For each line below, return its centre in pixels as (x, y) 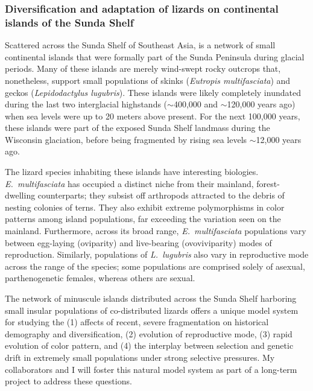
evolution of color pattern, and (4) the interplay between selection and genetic (149, 345)
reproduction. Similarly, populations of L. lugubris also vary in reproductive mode (157, 254)
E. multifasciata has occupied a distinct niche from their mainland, (129, 183)
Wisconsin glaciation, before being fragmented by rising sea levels (126, 139)
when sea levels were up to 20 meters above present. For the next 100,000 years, (153, 116)
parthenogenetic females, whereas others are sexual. (100, 278)
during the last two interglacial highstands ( (86, 104)
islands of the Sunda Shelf (69, 22)
